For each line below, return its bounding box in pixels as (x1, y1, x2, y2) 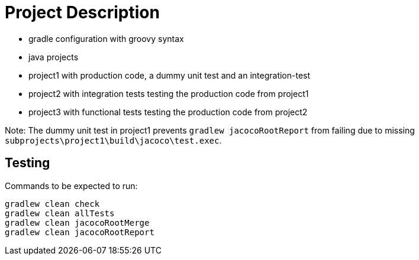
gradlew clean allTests (5, 208, 115, 218)
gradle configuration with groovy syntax (28, 33, 184, 44)
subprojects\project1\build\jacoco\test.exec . (5, 135, 222, 145)
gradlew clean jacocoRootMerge (5, 217, 150, 227)
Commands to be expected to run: (5, 180, 138, 191)
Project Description (5, 2, 160, 22)
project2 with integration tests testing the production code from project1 (28, 88, 309, 99)
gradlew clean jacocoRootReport (5, 227, 154, 237)
